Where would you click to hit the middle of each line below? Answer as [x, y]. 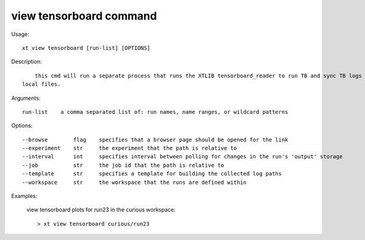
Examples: [24, 196]
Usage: [20, 34]
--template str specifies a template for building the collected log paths [152, 174]
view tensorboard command [84, 16]
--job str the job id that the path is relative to [123, 165]
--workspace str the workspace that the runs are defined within [134, 182]
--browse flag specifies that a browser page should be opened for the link [155, 139]
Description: [26, 62]
